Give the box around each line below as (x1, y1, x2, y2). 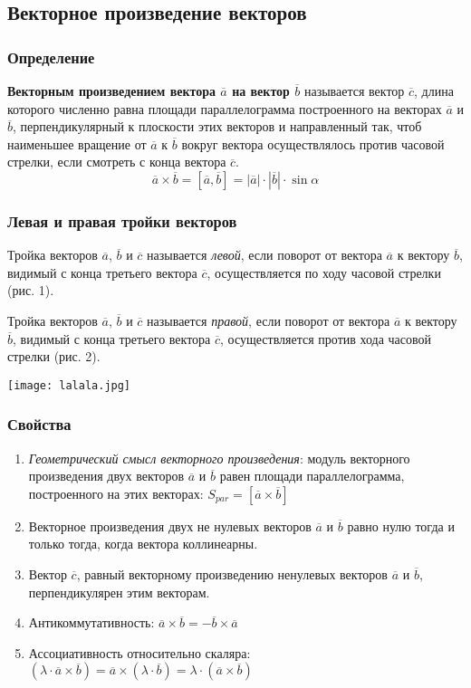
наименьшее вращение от (7, 134, 147, 153)
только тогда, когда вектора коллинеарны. (28, 534, 258, 553)
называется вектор (303, 81, 405, 100)
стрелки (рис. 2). (7, 347, 101, 366)
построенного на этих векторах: (28, 483, 204, 502)
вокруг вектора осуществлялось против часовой (181, 134, 445, 153)
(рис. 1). (7, 281, 54, 300)
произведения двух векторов (28, 466, 185, 485)
